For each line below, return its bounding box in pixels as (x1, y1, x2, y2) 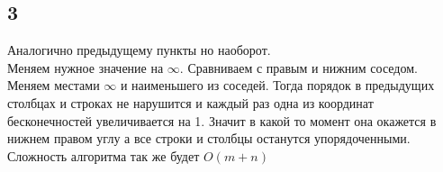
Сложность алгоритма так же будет (7, 146, 200, 165)
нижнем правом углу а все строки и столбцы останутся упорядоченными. (7, 129, 411, 148)
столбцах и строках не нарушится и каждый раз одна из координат (7, 93, 374, 112)
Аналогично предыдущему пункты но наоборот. (7, 41, 271, 59)
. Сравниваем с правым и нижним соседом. (179, 58, 418, 77)
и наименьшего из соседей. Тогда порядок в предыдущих (120, 76, 435, 95)
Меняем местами (7, 76, 100, 95)
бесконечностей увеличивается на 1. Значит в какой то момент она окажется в (7, 111, 437, 130)
